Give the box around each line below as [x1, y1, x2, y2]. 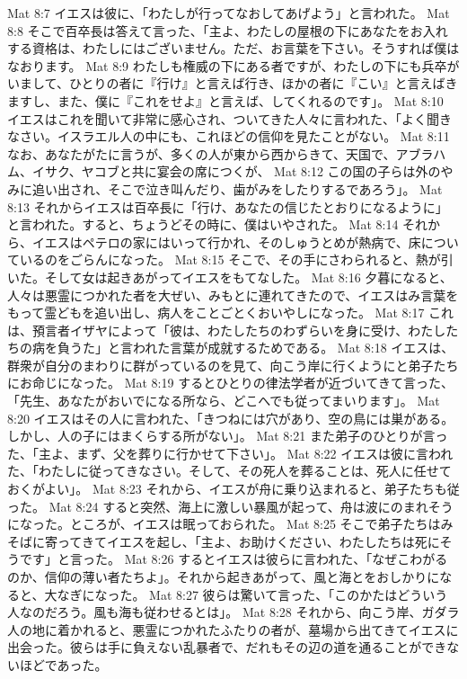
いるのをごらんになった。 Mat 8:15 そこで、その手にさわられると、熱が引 [19, 250, 454, 269]
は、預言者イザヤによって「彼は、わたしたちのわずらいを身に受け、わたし [7, 320, 446, 339]
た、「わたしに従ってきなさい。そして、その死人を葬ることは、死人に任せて [7, 461, 452, 480]
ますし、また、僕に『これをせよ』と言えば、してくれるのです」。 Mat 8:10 [7, 91, 444, 110]
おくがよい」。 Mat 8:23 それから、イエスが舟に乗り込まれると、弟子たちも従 [7, 479, 460, 498]
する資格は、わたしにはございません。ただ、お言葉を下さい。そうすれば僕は [7, 39, 460, 58]
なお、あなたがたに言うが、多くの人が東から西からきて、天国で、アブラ [7, 144, 434, 163]
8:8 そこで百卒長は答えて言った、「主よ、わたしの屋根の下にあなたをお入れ [7, 21, 448, 40]
